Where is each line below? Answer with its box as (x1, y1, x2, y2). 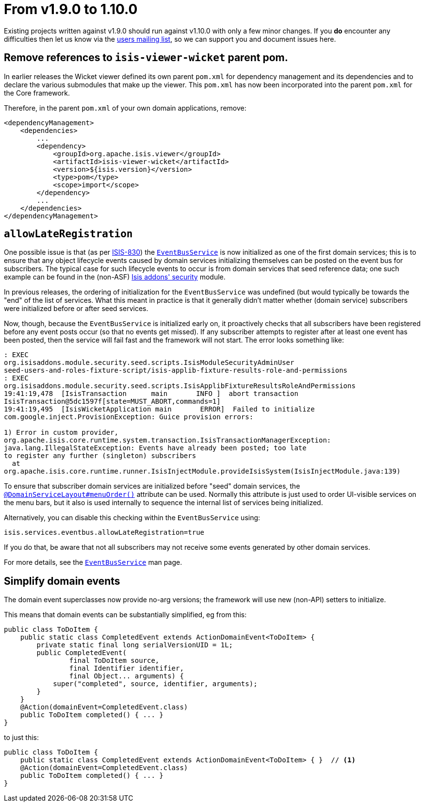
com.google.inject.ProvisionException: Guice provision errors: (4, 413, 254, 421)
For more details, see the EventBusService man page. (4, 558, 182, 567)
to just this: (4, 733, 39, 742)
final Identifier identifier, (69, 664, 184, 673)
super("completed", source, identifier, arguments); (53, 680, 258, 688)
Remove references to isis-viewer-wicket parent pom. (4, 51, 288, 64)
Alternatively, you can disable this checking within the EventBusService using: (4, 513, 261, 522)
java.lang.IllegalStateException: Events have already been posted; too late (4, 444, 307, 452)
